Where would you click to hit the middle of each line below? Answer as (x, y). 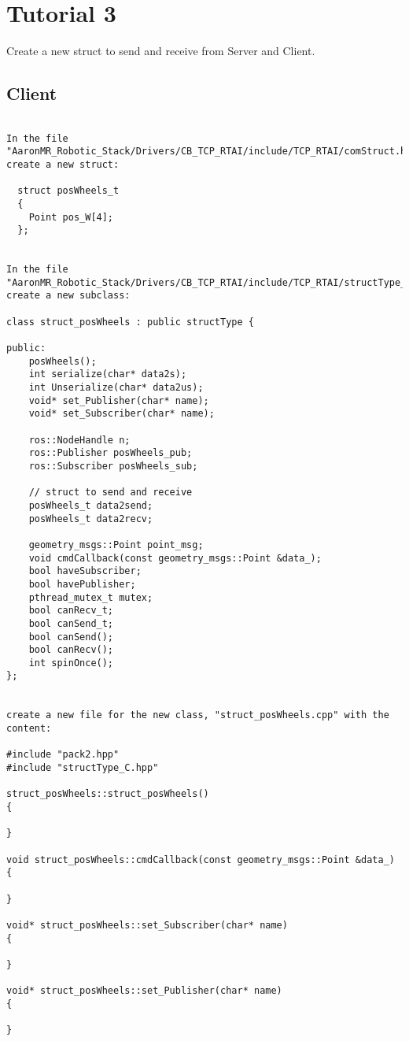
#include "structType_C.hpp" (83, 768)
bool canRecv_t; (71, 611)
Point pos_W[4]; (71, 217)
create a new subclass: (68, 296)
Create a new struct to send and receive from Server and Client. (161, 51)
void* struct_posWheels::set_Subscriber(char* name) (147, 925)
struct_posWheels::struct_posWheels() (108, 794)
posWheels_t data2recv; (91, 519)
